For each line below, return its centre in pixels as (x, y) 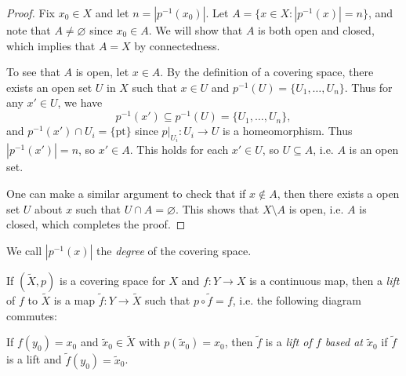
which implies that (51, 45)
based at (344, 342)
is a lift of (288, 342)
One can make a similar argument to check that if (126, 193)
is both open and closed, (316, 30)
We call (24, 250)
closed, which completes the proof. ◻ (96, 224)
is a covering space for (112, 280)
